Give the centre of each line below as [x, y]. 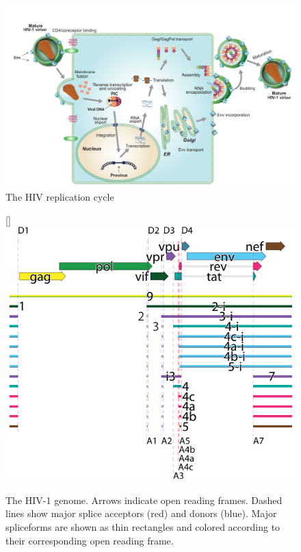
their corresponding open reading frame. [90, 540]
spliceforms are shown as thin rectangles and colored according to [143, 526]
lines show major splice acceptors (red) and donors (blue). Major [141, 513]
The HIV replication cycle [60, 197]
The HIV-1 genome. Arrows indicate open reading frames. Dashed [144, 500]
